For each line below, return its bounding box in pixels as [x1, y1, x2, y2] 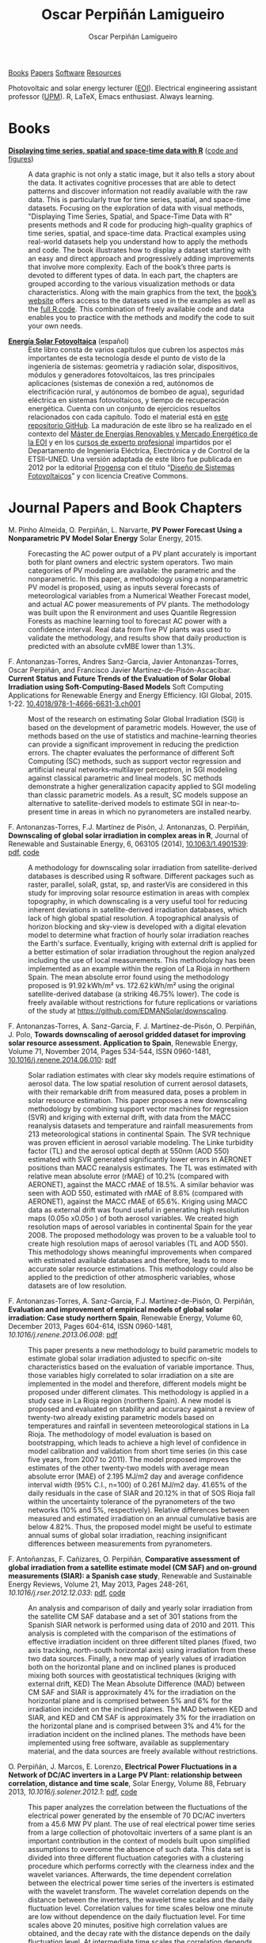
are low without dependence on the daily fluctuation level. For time [28, 1911, 245, 1921]
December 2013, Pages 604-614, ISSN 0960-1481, [8, 1321, 173, 1330]
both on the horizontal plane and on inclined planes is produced [28, 1662, 236, 1671]
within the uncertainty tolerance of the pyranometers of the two [28, 1496, 236, 1506]
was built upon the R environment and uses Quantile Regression [28, 608, 237, 617]
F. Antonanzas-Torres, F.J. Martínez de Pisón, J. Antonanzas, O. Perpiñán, [8, 822, 249, 831]
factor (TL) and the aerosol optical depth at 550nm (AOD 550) [28, 1146, 230, 1155]
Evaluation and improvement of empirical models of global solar [8, 1304, 223, 1314]
